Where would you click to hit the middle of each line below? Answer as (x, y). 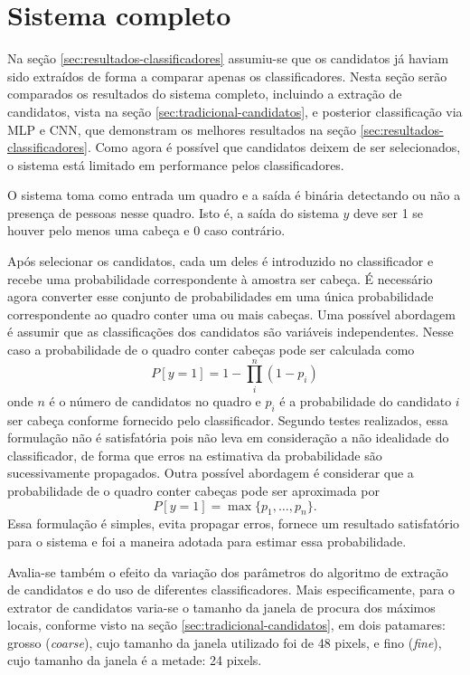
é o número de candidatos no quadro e (155, 400)
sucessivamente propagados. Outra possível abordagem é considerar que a (211, 473)
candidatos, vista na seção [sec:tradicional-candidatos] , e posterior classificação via (235, 111)
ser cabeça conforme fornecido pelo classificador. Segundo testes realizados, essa (228, 419)
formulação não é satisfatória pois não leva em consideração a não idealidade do (228, 437)
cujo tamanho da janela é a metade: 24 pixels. (135, 660)
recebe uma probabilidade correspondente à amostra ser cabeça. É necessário (220, 278)
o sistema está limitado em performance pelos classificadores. (176, 164)
